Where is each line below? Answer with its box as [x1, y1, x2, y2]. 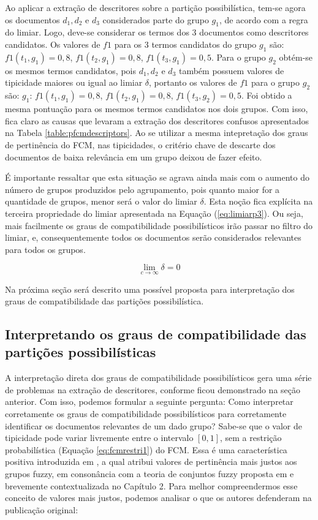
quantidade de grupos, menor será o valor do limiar [5, 195, 197, 208]
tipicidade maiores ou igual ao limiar [5, 76, 143, 89]
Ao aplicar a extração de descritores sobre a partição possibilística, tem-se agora [5, 1, 306, 13]
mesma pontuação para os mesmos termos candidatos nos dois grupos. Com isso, [5, 102, 308, 115]
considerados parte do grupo [102, 13, 209, 26]
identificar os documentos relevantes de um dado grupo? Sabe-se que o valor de [5, 419, 302, 432]
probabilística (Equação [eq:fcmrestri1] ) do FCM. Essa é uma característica [5, 443, 287, 456]
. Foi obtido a [241, 89, 292, 102]
